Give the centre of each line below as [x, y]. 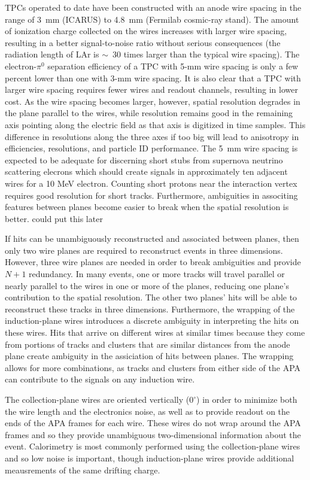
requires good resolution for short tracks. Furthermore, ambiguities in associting [151, 195]
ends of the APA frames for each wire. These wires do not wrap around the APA [153, 423]
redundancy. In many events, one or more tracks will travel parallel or [157, 274]
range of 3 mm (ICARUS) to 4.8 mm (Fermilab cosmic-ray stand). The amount [152, 19]
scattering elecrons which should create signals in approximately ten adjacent [146, 171]
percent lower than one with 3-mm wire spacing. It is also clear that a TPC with [153, 78]
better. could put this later [54, 218]
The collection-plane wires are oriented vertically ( [97, 399]
